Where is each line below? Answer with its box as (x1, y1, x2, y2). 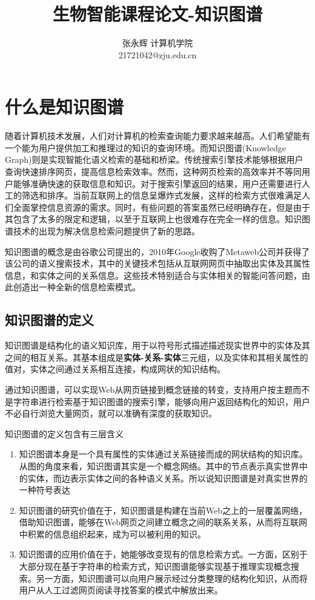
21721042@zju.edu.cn (118, 48, 197, 61)
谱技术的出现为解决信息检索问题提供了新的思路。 (5, 225, 200, 237)
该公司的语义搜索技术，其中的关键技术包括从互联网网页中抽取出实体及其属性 (5, 257, 310, 270)
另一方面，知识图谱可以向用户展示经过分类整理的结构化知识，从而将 (36, 571, 308, 584)
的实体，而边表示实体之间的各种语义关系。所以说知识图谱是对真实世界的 (19, 471, 308, 484)
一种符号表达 (19, 483, 70, 496)
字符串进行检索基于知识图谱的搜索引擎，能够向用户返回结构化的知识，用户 (13, 395, 310, 407)
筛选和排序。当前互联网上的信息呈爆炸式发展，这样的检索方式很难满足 (21, 189, 302, 202)
